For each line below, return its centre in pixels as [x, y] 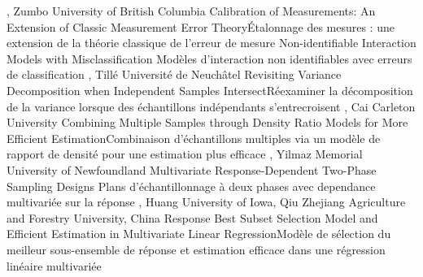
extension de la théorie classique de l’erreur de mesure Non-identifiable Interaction [211, 43]
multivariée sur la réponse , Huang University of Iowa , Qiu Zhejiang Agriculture [206, 202]
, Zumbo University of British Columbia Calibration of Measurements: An [191, 11]
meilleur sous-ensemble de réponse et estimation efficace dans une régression [196, 249]
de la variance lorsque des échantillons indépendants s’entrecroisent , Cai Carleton [211, 106]
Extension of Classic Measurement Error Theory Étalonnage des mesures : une [201, 26]
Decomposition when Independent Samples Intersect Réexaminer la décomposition [210, 90]
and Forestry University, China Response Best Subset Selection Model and [192, 217]
